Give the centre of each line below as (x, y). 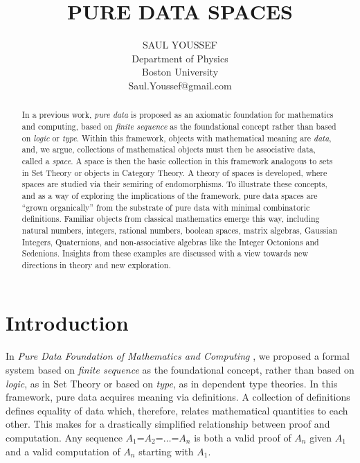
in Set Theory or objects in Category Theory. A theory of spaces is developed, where (174, 172)
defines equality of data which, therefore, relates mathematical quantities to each (177, 410)
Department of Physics (180, 58)
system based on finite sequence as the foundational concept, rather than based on (180, 370)
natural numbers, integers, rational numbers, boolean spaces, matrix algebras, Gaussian (180, 230)
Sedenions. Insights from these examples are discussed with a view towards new (165, 253)
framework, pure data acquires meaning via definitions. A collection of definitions (178, 397)
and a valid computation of (63, 451)
